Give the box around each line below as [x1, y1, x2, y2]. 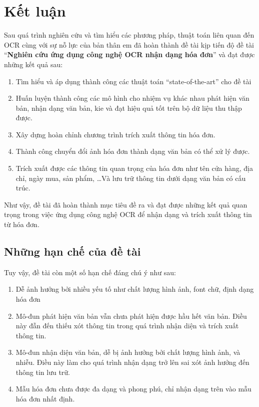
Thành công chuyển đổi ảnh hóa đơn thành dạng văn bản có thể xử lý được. [15, 146, 250, 156]
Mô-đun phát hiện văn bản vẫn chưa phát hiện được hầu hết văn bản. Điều [15, 310, 247, 321]
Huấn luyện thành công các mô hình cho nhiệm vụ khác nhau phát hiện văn [15, 93, 249, 103]
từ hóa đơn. [4, 219, 39, 230]
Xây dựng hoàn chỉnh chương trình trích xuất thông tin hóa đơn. [15, 129, 215, 139]
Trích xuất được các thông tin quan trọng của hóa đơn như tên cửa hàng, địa [15, 163, 253, 173]
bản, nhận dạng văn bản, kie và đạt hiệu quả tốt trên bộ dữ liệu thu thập [15, 102, 242, 113]
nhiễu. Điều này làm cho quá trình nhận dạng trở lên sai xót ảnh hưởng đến [15, 356, 249, 367]
